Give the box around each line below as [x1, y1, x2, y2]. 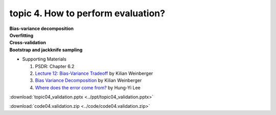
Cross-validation [9, 40, 46, 46]
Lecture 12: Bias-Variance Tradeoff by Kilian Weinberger [35, 70, 153, 76]
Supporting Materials [22, 56, 66, 62]
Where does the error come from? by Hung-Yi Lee [35, 84, 141, 91]
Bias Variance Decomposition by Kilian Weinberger [35, 77, 142, 83]
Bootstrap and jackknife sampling [9, 46, 83, 53]
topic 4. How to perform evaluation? [9, 8, 166, 19]
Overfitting [9, 32, 34, 38]
